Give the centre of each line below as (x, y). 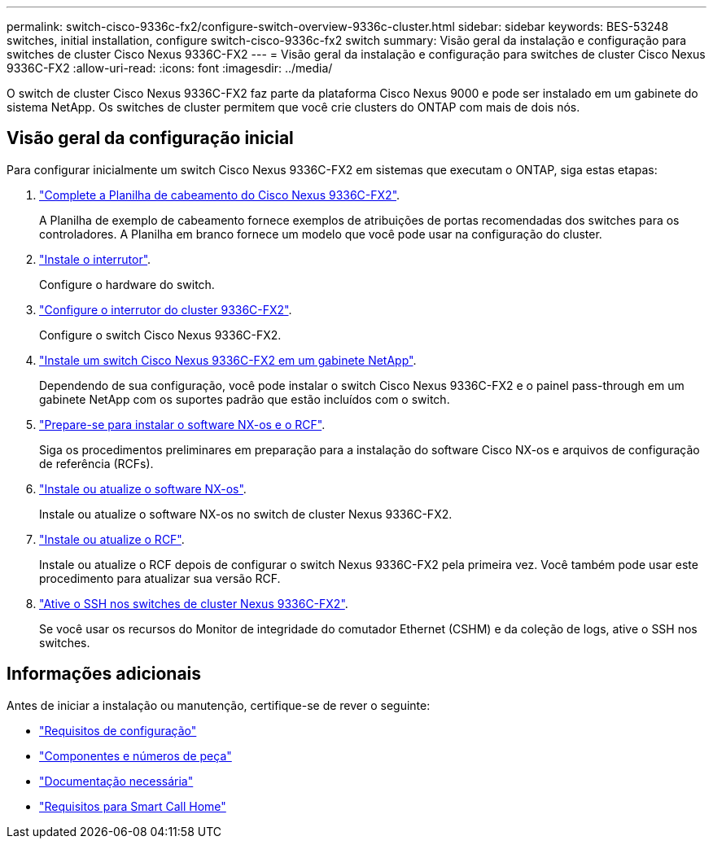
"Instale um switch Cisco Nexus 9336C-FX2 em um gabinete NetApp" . (228, 360)
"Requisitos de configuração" (118, 730)
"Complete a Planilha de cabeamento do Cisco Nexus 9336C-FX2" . (220, 195)
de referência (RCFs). (96, 463)
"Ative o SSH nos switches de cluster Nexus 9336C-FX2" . (194, 603)
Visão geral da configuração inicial (150, 138)
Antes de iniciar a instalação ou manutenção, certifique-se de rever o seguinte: (219, 705)
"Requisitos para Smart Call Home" (133, 806)
